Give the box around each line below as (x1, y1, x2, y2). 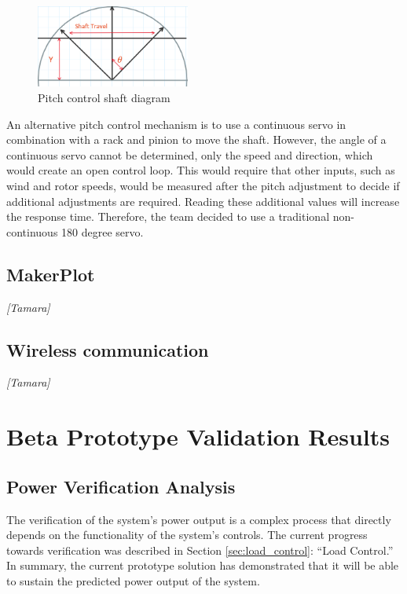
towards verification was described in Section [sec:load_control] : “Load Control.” (6, 541, 394, 558)
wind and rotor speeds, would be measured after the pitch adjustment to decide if (6, 178, 400, 194)
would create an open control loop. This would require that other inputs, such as (6, 162, 395, 178)
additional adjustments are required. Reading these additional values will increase (6, 192, 400, 209)
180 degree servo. (61, 223, 144, 240)
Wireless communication (6, 337, 209, 361)
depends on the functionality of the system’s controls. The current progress (6, 526, 368, 543)
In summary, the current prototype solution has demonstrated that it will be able (6, 557, 399, 574)
